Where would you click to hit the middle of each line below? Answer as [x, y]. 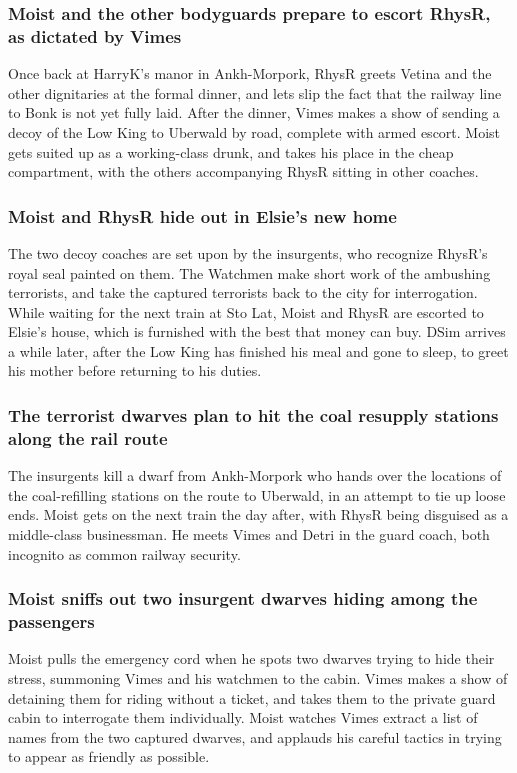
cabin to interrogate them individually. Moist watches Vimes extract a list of [243, 717]
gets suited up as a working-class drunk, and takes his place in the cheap [231, 151]
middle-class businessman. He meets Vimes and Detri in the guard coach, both [249, 534]
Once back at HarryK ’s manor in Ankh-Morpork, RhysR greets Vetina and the [250, 73]
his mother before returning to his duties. [135, 370]
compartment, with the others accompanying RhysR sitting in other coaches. [243, 171]
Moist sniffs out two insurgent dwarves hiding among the [243, 598]
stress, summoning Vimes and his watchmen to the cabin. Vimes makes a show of [258, 677]
